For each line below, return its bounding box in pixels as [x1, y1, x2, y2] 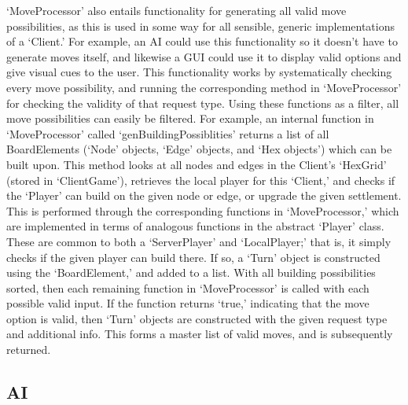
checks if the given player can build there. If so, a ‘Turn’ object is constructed [6, 249, 380, 265]
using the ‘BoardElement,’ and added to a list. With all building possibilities [6, 264, 376, 281]
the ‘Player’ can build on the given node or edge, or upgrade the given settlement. [6, 187, 402, 204]
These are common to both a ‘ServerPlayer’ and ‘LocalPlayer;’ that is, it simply [6, 233, 391, 249]
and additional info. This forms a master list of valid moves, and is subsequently [6, 326, 393, 342]
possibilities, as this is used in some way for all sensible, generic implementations [6, 17, 395, 34]
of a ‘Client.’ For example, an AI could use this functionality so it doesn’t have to [6, 33, 398, 50]
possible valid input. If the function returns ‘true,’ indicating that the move [6, 295, 369, 311]
